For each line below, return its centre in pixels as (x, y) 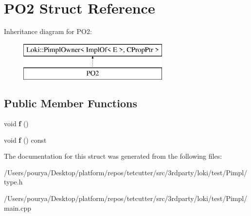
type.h (13, 182)
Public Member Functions (71, 103)
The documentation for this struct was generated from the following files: (113, 156)
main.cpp (18, 208)
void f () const (25, 140)
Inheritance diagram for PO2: (48, 31)
